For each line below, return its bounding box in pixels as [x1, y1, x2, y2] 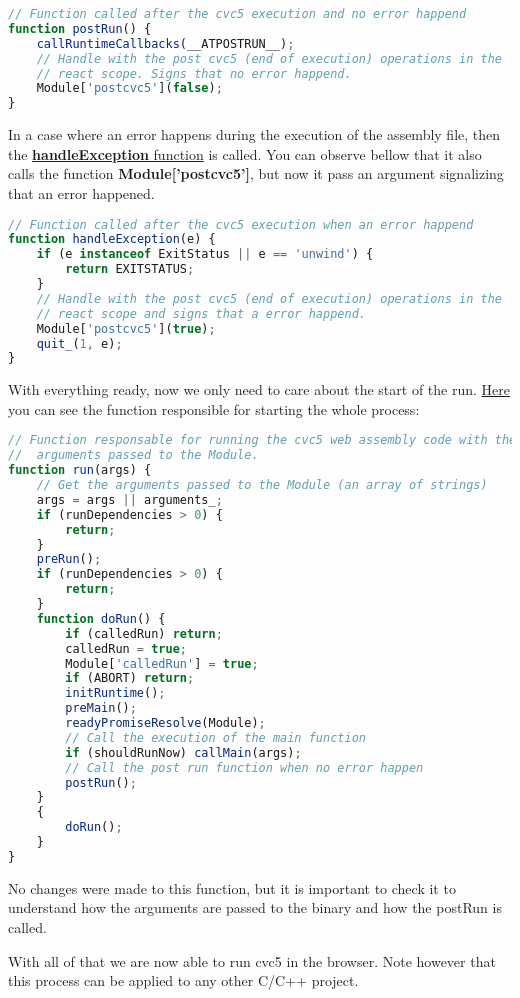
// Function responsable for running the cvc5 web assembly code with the [8, 433, 517, 448]
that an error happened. [8, 182, 155, 203]
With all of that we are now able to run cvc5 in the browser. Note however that [8, 950, 496, 971]
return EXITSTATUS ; [65, 262, 195, 277]
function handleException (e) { [8, 232, 216, 247]
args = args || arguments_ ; [36, 492, 223, 507]
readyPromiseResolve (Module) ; [65, 716, 266, 731]
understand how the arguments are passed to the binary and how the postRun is [8, 897, 502, 918]
